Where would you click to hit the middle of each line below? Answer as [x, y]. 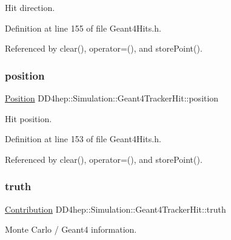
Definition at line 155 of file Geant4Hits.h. [83, 28]
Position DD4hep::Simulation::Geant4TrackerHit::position [112, 98]
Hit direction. [30, 7]
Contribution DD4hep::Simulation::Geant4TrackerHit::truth [115, 209]
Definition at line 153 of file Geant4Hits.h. [83, 139]
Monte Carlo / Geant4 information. [71, 229]
